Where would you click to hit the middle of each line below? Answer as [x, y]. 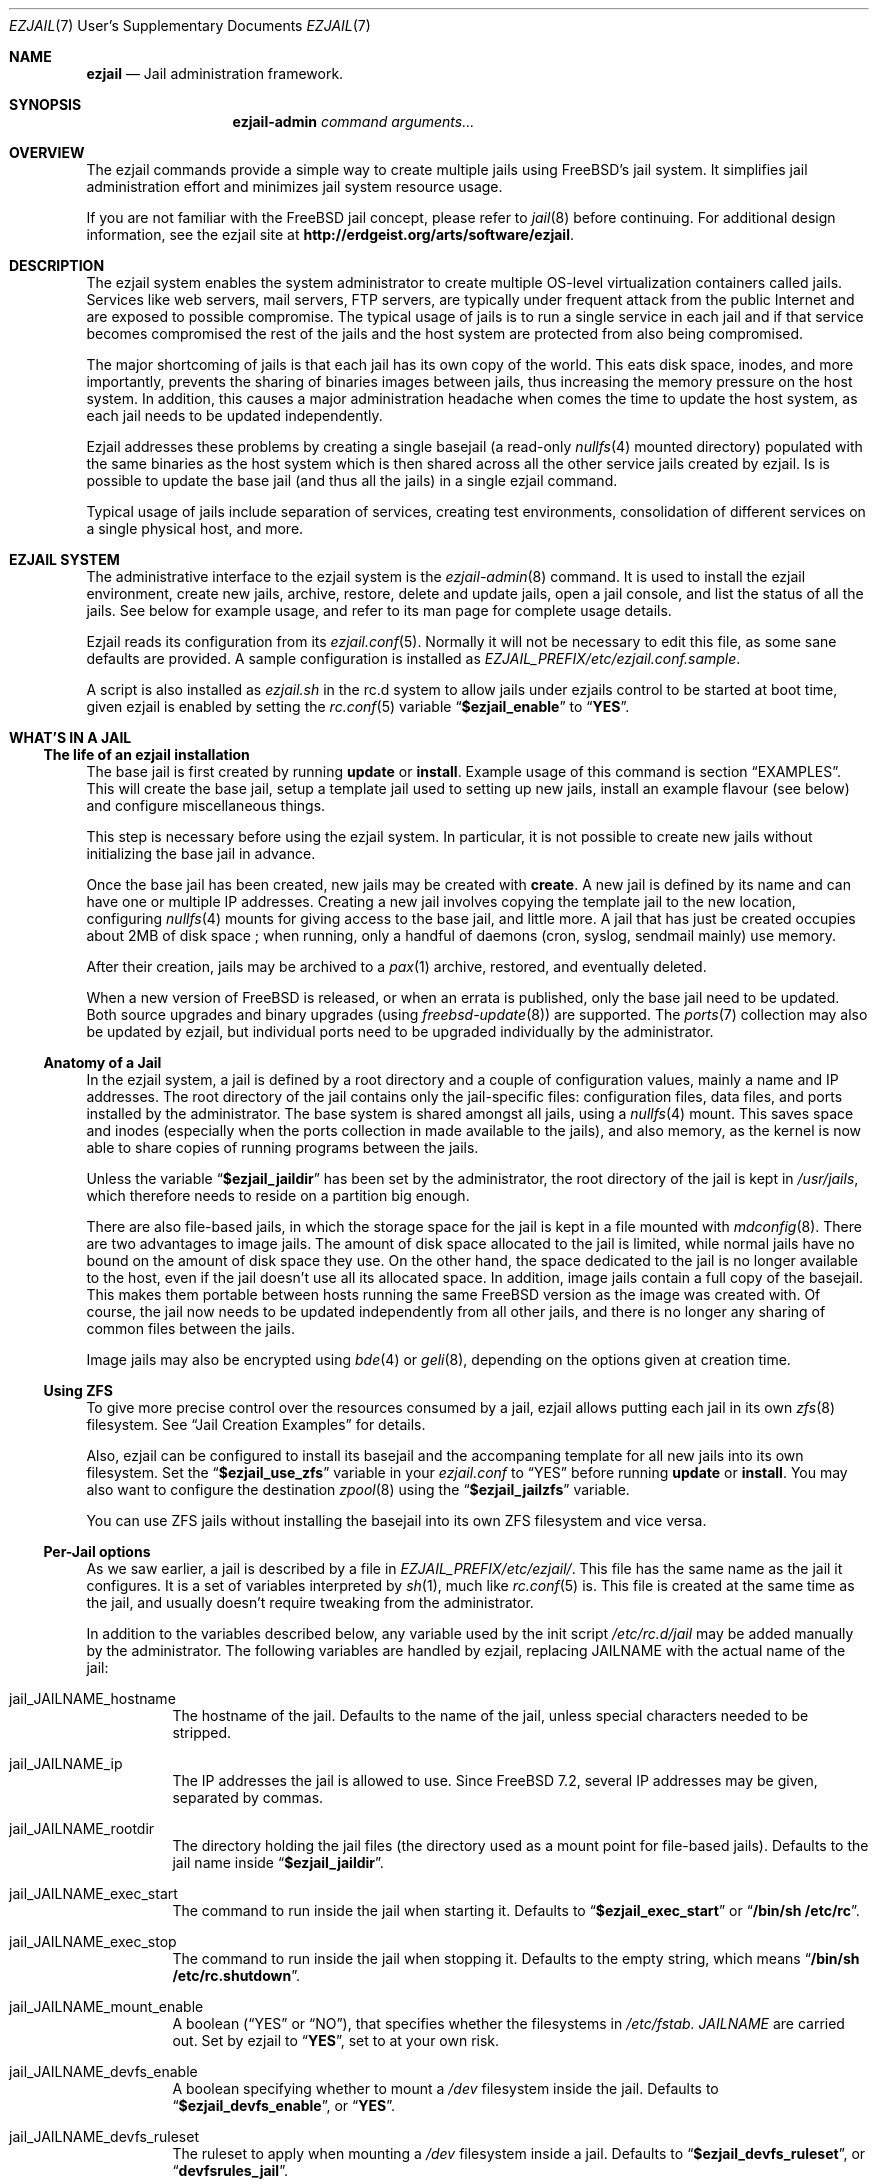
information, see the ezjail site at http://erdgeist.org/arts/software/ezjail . [330, 234]
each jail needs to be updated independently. [234, 415]
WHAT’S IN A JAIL [70, 737]
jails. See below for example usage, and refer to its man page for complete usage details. [379, 610]
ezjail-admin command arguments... [353, 121]
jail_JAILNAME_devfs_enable [103, 2071]
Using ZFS [78, 1390]
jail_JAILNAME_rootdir [82, 1828]
